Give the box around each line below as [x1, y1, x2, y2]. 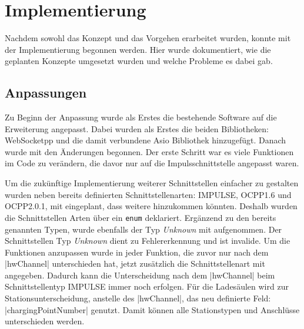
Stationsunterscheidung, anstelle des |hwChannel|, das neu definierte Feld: [5, 292, 271, 304]
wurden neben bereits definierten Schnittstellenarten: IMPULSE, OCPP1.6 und [5, 188, 292, 200]
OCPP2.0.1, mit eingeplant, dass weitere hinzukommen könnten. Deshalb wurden [5, 200, 298, 212]
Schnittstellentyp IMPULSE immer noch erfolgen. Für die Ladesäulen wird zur [5, 280, 289, 293]
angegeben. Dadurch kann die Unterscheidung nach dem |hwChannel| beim [5, 268, 275, 281]
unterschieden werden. [5, 315, 85, 327]
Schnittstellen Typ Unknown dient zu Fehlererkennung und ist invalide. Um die [5, 234, 290, 247]
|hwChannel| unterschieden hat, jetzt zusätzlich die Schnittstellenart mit [5, 257, 265, 270]
